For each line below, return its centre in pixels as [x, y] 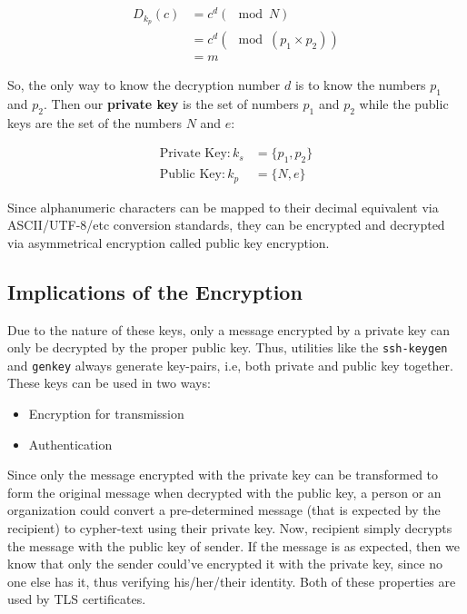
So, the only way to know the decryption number [144, 85]
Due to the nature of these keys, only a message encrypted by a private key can [229, 329]
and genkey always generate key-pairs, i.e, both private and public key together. [230, 365]
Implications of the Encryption [155, 291]
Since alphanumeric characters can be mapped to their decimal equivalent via [223, 207]
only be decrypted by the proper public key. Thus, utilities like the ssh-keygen [228, 347]
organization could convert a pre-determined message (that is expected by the [224, 510]
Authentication [70, 444]
